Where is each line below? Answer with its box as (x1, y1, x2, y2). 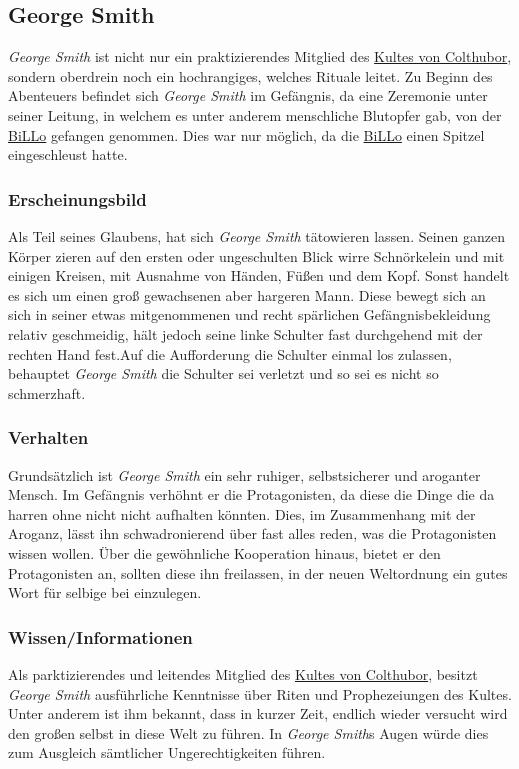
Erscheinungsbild (8, 186, 147, 211)
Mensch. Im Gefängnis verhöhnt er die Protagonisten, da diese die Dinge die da (8, 484, 495, 505)
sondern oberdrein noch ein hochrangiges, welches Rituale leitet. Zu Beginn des (8, 65, 493, 86)
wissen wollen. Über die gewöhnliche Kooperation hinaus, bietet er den (8, 542, 441, 563)
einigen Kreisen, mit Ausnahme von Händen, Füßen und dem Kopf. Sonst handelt (8, 265, 510, 286)
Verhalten (8, 425, 89, 450)
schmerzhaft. (8, 382, 86, 403)
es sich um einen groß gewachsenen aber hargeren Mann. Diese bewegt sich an (8, 284, 486, 305)
